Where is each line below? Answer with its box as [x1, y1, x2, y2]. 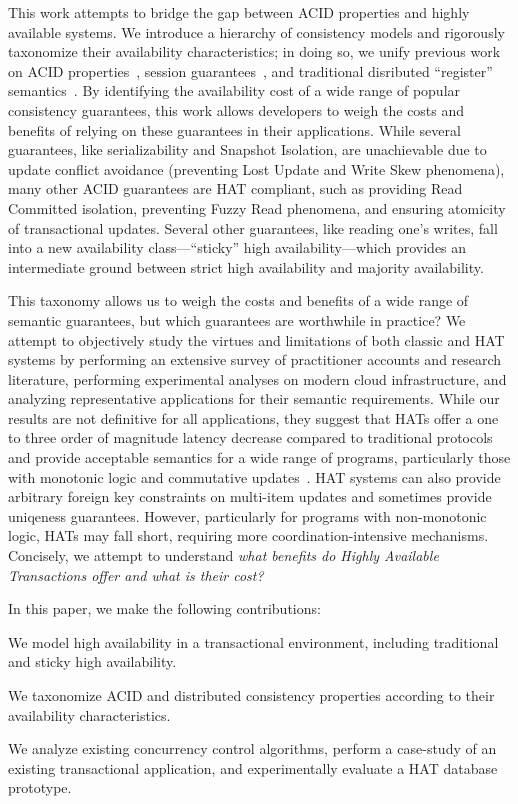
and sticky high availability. [8, 651, 177, 672]
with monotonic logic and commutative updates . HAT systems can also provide [8, 466, 501, 487]
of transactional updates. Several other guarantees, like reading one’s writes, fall [8, 217, 498, 238]
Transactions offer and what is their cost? [8, 564, 264, 585]
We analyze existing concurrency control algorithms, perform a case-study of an [8, 738, 497, 759]
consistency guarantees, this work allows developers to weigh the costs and [8, 99, 465, 120]
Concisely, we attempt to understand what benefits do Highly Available [8, 545, 439, 566]
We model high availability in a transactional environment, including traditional [8, 631, 499, 652]
